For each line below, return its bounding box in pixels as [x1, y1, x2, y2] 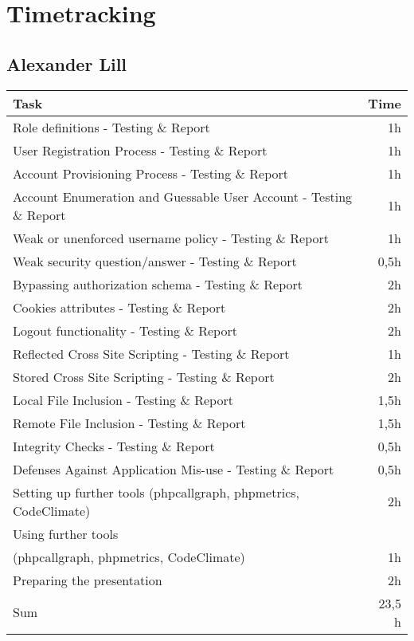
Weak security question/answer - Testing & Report [13, 251, 297, 270]
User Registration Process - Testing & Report [13, 140, 268, 159]
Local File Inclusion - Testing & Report [13, 390, 233, 409]
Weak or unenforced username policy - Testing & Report [13, 228, 330, 247]
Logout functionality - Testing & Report [13, 320, 237, 340]
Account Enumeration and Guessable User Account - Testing [13, 187, 353, 206]
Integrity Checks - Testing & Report [13, 436, 215, 455]
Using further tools [13, 524, 119, 543]
